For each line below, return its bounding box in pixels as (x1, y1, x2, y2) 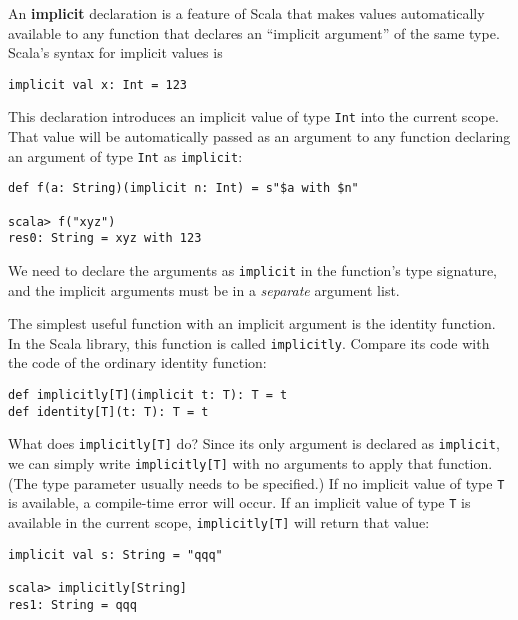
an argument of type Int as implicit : (8, 145, 243, 166)
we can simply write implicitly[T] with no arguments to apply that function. (8, 453, 493, 474)
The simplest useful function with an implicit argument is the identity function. (8, 313, 496, 334)
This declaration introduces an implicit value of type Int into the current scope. (8, 106, 499, 127)
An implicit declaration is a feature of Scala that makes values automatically (8, 3, 485, 23)
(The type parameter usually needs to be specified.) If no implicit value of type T (8, 472, 505, 493)
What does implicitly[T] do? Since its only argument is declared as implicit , (8, 433, 500, 454)
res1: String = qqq (8, 597, 137, 612)
